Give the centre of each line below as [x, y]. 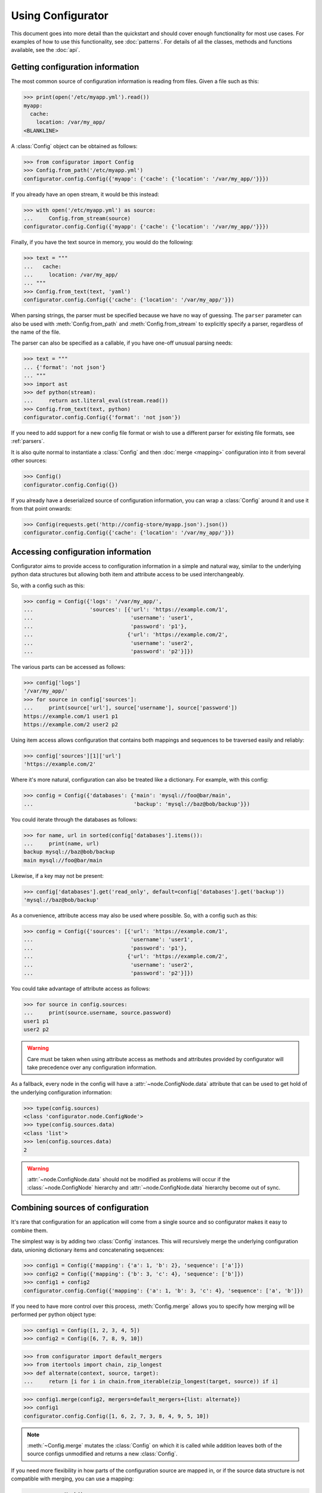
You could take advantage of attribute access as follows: [80, 989]
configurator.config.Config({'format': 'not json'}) [102, 417]
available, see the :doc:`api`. [46, 50]
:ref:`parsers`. [28, 441]
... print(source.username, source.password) [97, 1013]
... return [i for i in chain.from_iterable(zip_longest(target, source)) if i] [151, 1382]
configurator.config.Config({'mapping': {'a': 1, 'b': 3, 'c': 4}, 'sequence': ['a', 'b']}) [163, 1291]
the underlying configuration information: [62, 1092]
